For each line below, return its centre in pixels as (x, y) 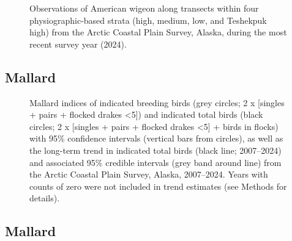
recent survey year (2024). (78, 44)
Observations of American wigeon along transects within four (144, 8)
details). (45, 198)
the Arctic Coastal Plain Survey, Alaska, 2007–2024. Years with (149, 174)
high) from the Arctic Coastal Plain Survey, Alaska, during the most (158, 32)
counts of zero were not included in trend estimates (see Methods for (158, 186)
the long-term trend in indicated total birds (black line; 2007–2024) (155, 150)
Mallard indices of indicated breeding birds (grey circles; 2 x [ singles (157, 102)
